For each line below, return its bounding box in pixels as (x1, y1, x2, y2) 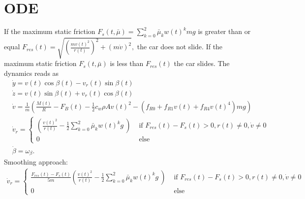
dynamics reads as (4, 68, 59, 78)
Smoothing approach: (4, 157, 68, 167)
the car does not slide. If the (137, 41, 223, 52)
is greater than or (198, 26, 251, 36)
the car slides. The (174, 58, 230, 68)
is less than (110, 58, 144, 68)
